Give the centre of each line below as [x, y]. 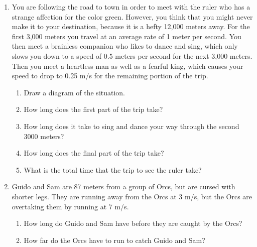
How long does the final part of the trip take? [94, 153]
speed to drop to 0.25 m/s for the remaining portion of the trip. [110, 76]
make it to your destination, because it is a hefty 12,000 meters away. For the [131, 26]
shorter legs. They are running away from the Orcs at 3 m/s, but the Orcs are [132, 196]
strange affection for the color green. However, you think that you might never [132, 16]
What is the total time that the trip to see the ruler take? [113, 169]
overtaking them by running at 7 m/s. [70, 206]
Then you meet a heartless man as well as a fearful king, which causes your [127, 66]
